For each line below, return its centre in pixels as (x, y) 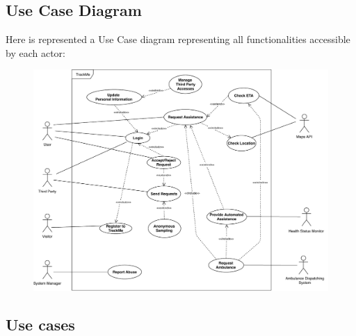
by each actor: (35, 52)
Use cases (40, 324)
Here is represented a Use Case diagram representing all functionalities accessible (178, 39)
